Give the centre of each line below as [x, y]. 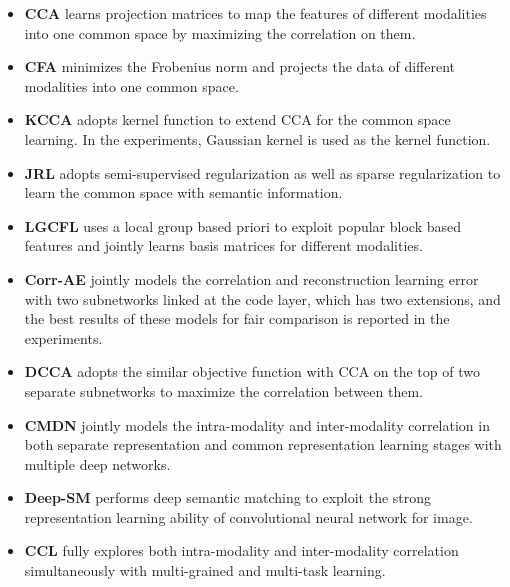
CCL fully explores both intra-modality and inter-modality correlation [241, 550]
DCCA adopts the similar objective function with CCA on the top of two [252, 371]
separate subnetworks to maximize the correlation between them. [223, 390]
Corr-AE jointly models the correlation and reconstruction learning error [251, 278]
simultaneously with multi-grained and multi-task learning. [205, 570]
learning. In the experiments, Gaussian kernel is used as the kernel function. [257, 138]
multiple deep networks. [97, 463]
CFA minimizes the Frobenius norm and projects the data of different [239, 66]
